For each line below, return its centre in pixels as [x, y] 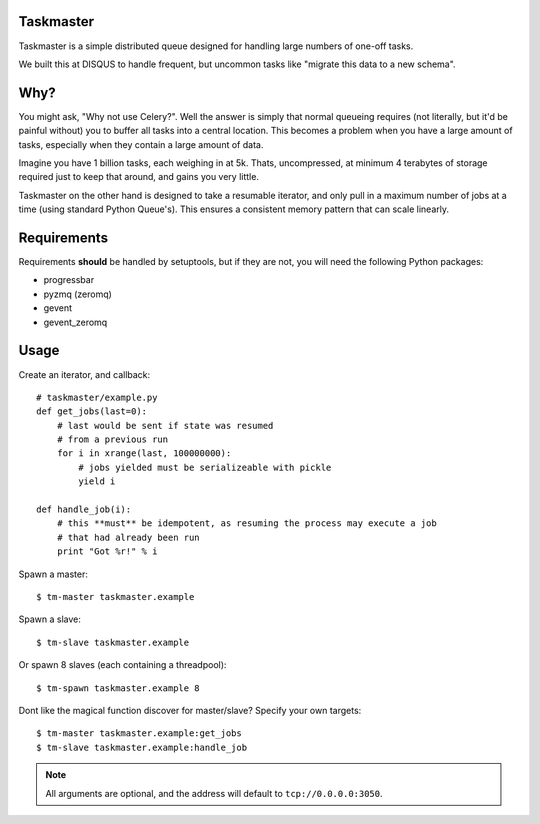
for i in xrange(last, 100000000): [144, 453]
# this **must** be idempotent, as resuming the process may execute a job [246, 523]
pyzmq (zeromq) [77, 294]
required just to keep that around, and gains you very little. [139, 177]
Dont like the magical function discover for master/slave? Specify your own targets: [190, 710]
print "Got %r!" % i [107, 551]
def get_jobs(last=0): [92, 411]
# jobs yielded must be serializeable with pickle [205, 467]
